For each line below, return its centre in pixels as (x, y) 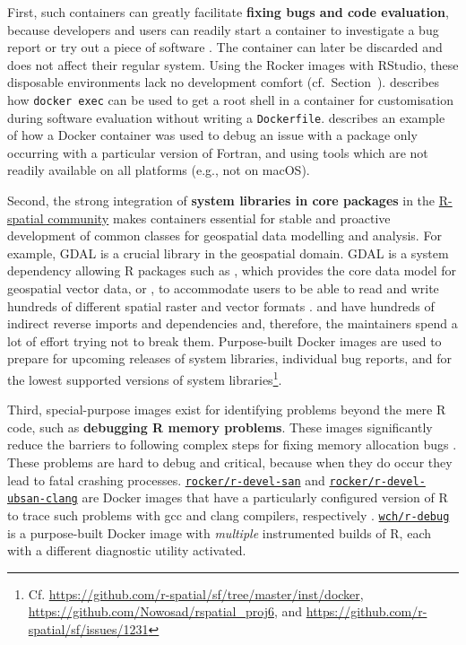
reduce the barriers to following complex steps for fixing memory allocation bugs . (232, 445)
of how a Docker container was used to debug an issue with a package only (212, 135)
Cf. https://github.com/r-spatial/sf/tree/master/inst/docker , (196, 593)
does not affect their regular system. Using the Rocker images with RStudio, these (233, 64)
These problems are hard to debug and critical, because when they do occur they (230, 462)
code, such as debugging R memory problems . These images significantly (220, 427)
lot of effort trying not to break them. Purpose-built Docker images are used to (224, 340)
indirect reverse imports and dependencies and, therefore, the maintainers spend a (233, 323)
